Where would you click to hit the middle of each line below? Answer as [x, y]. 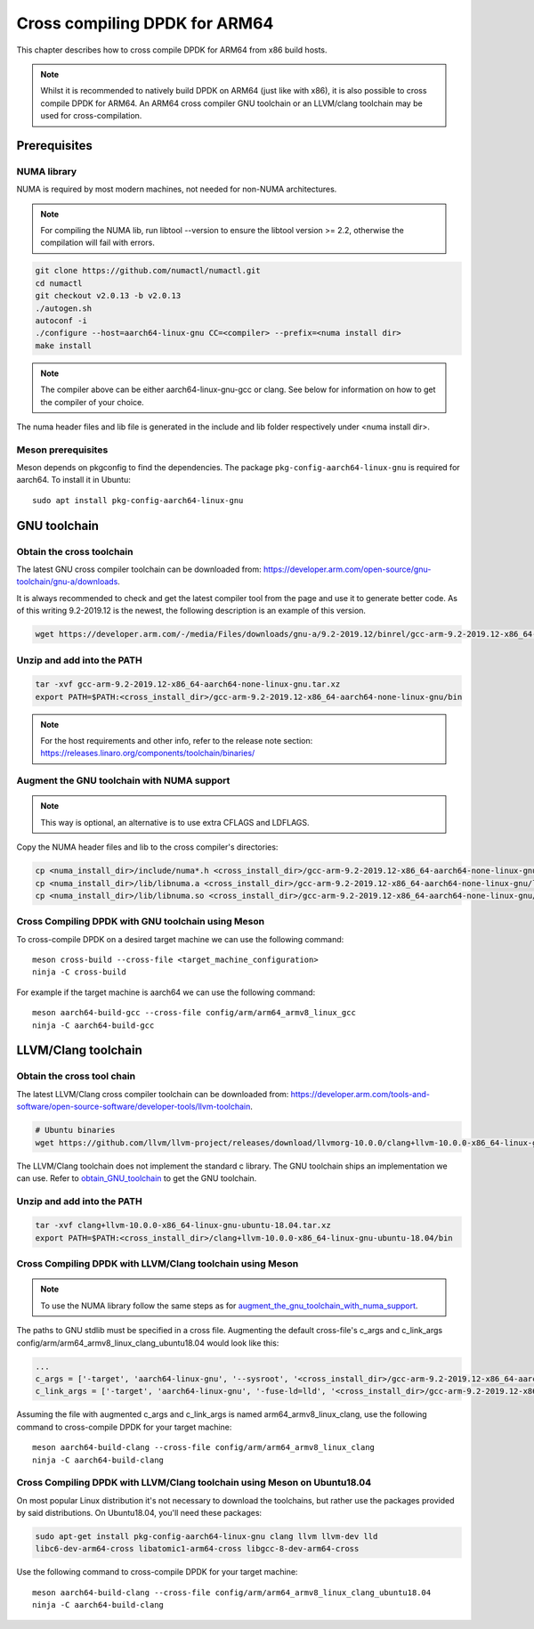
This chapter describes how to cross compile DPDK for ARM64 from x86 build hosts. [172, 50]
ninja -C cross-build [79, 972]
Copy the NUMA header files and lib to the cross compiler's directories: [147, 847]
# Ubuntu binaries [75, 1130]
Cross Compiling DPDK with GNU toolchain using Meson [141, 922]
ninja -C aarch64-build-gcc [93, 1025]
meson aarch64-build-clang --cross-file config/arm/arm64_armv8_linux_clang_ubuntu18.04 [232, 1592]
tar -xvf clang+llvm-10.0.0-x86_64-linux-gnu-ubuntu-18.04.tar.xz [183, 1226]
